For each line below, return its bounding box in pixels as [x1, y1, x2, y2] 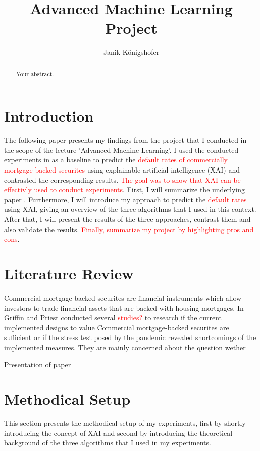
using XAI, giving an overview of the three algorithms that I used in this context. [4, 204, 256, 214]
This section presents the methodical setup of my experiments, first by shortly [4, 418, 246, 428]
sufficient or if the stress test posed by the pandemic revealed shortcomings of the [4, 332, 256, 343]
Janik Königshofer [103, 47, 160, 58]
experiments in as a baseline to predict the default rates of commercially [4, 154, 228, 165]
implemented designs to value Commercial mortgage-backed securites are [4, 322, 229, 332]
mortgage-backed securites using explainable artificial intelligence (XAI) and [4, 164, 240, 175]
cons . [4, 234, 20, 244]
